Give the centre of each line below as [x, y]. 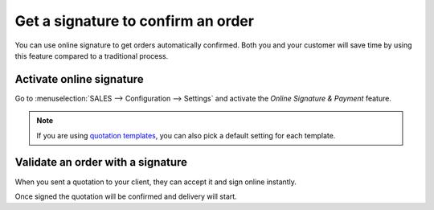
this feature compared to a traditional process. [92, 56]
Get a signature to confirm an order [135, 21]
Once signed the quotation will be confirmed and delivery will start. [126, 196]
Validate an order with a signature [101, 162]
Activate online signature [79, 79]
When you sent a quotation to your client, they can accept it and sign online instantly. [156, 182]
